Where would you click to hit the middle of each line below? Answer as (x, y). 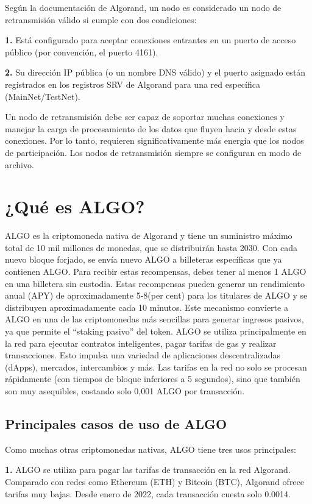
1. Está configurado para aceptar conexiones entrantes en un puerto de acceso (151, 40)
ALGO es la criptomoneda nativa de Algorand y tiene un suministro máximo (149, 236)
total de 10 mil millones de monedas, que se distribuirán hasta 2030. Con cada (151, 247)
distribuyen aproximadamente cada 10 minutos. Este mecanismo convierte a (147, 307)
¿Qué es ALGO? (75, 206)
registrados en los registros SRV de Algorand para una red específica (133, 84)
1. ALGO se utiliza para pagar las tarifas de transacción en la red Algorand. (148, 470)
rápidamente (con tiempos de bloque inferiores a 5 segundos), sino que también (153, 379)
